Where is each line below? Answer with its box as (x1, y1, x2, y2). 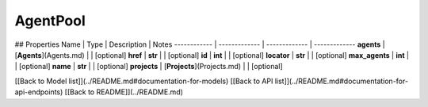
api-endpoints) (14, 87, 63, 97)
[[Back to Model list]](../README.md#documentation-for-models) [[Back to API (14, 76, 273, 86)
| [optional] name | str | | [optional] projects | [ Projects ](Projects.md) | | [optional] (14, 62, 283, 71)
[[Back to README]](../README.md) (64, 87, 184, 97)
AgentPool (14, 12, 86, 29)
